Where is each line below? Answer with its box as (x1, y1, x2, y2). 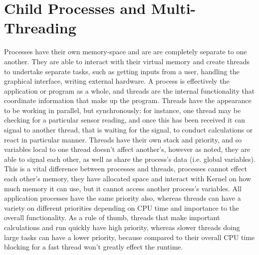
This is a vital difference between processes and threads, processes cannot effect (4, 163, 247, 174)
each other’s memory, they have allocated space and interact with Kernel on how (4, 173, 251, 184)
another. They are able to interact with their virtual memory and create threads (4, 56, 250, 66)
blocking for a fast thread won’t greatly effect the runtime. (4, 242, 183, 252)
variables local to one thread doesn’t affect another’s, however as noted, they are (4, 144, 251, 154)
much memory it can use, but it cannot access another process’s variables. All (4, 183, 242, 193)
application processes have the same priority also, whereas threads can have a (4, 193, 241, 203)
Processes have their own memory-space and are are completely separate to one (4, 46, 247, 57)
